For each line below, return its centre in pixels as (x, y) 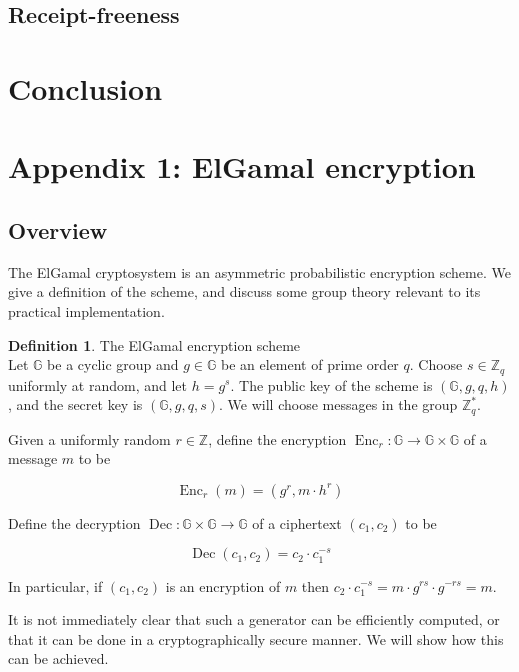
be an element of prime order (310, 364)
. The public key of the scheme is (331, 384)
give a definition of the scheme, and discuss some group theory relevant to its (244, 291)
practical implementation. (86, 310)
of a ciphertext (297, 522)
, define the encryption (277, 438)
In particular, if (55, 585)
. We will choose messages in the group (338, 404)
